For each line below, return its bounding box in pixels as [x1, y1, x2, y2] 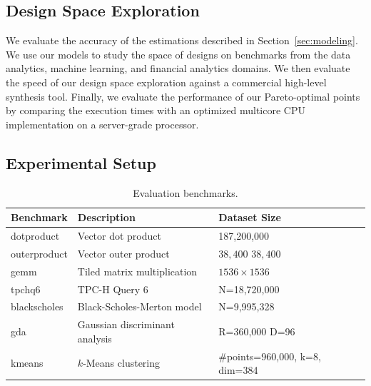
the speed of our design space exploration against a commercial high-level [6, 74, 327, 89]
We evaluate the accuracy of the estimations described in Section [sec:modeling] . [6, 33, 358, 48]
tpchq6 [11, 281, 41, 296]
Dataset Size [218, 210, 281, 225]
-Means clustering [83, 355, 161, 370]
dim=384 [218, 362, 258, 377]
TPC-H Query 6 [77, 281, 148, 296]
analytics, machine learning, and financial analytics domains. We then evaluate [6, 61, 350, 76]
